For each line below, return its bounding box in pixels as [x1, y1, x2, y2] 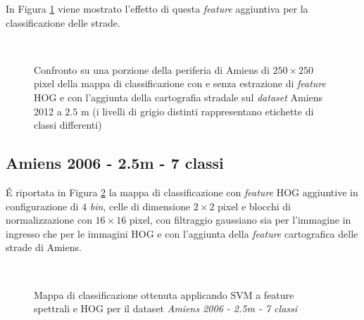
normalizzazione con [6, 212, 92, 227]
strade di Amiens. [6, 240, 82, 255]
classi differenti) [34, 117, 102, 132]
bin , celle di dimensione [89, 198, 191, 213]
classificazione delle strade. [6, 15, 120, 30]
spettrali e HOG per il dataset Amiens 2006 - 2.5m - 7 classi [34, 301, 298, 316]
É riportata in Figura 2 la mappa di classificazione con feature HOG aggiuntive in [6, 184, 358, 199]
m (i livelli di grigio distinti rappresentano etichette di [80, 103, 314, 118]
